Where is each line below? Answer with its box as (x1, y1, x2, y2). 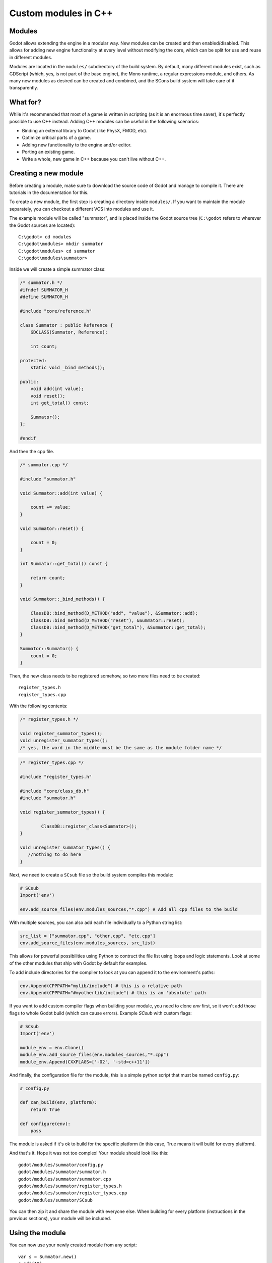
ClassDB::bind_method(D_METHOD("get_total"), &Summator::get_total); (30, 624, 206, 630)
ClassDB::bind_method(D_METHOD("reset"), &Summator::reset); (30, 617, 185, 623)
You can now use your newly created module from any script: (9, 1242, 137, 1248)
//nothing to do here (28, 852, 82, 857)
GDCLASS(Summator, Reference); (30, 329, 108, 335)
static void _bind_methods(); (30, 365, 105, 371)
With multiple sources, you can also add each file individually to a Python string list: (9, 919, 183, 926)
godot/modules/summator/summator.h (18, 1169, 106, 1175)
